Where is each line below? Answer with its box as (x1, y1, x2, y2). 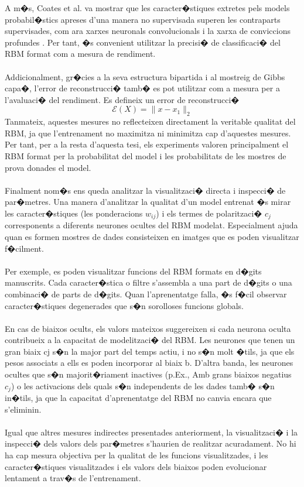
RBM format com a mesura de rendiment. (5, 47, 156, 60)
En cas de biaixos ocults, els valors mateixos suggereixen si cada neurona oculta (5, 322, 291, 334)
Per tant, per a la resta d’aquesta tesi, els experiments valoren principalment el (5, 138, 289, 150)
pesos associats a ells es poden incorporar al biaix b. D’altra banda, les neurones (5, 356, 293, 369)
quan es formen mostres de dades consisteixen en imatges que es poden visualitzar (5, 230, 299, 242)
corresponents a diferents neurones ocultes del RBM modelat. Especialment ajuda (5, 219, 298, 231)
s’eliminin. (5, 403, 42, 415)
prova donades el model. (5, 161, 91, 173)
